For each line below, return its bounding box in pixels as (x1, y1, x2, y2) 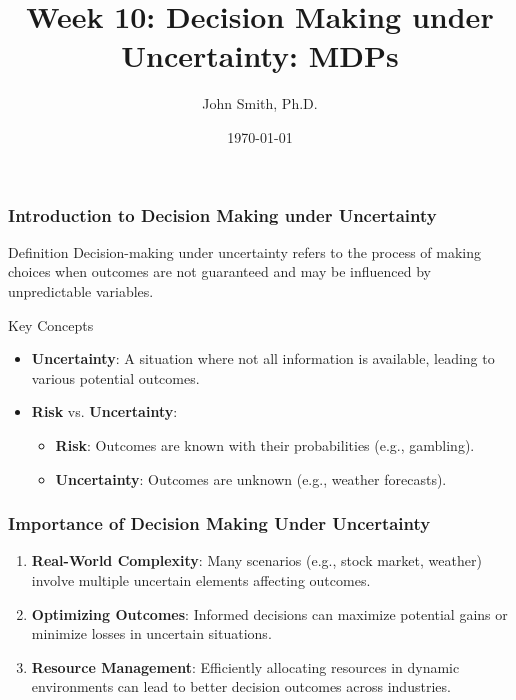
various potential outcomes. (31, 367, 200, 388)
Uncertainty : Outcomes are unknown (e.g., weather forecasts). (55, 468, 447, 489)
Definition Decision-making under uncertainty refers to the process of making (8, 241, 482, 262)
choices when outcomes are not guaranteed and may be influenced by (8, 261, 431, 282)
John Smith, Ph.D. (202, 93, 318, 114)
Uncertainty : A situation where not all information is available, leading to (31, 348, 495, 369)
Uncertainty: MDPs (121, 35, 399, 76)
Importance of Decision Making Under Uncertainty (8, 511, 431, 536)
